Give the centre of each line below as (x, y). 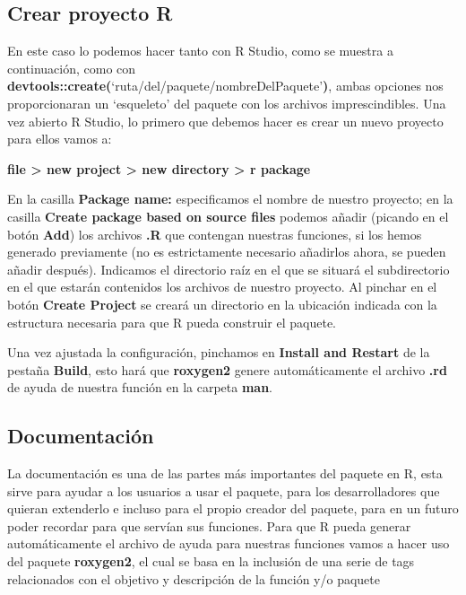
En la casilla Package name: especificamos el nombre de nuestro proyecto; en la (230, 199)
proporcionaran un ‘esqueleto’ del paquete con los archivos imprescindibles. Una (227, 103)
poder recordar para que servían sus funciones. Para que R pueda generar (209, 525)
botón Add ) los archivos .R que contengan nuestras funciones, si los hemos (215, 234)
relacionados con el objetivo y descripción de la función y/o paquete (194, 578)
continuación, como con (72, 68)
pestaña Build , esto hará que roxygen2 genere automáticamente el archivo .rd (227, 369)
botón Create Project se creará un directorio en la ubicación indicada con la (222, 304)
